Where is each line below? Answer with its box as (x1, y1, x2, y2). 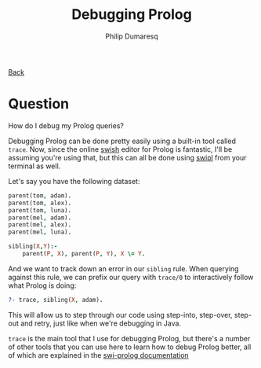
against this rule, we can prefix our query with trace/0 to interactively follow (8, 272, 254, 282)
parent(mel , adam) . (8, 214, 72, 222)
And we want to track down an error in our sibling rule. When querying (8, 263, 239, 273)
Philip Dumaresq (105, 31, 158, 41)
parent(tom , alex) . (8, 199, 72, 207)
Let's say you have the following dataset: (8, 176, 140, 186)
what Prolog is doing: (8, 281, 77, 290)
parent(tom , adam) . (8, 191, 72, 200)
